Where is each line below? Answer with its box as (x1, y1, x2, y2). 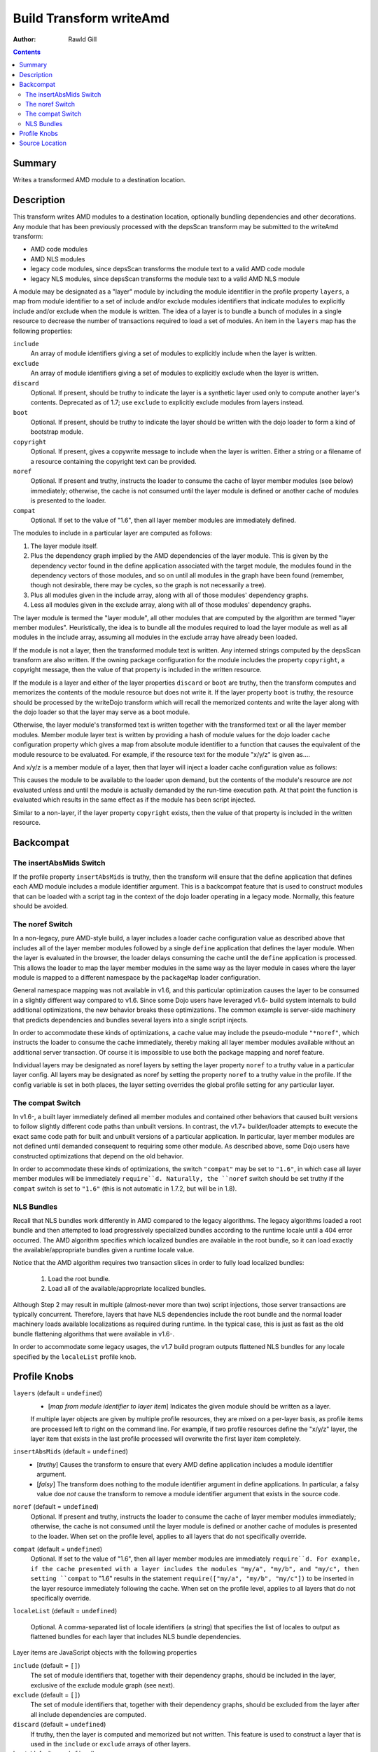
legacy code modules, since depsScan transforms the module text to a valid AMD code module (30, 265, 305, 273)
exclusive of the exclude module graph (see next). (30, 1681, 175, 1689)
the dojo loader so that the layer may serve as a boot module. (13, 708, 190, 716)
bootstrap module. (30, 427, 84, 436)
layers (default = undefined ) (13, 1389, 103, 1397)
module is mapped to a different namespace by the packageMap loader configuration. (13, 973, 261, 981)
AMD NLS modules (30, 254, 85, 263)
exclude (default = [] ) (13, 1691, 80, 1699)
